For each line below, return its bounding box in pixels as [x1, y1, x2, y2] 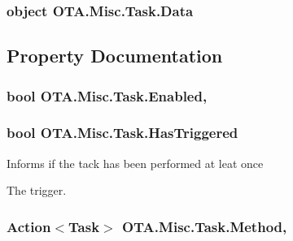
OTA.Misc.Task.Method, [121, 216, 287, 236]
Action [7, 216, 51, 236]
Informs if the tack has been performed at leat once [7, 154, 264, 171]
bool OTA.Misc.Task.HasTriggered [7, 123, 238, 143]
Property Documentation [7, 43, 223, 68]
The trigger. [7, 182, 67, 199]
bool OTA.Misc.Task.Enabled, [7, 85, 208, 105]
